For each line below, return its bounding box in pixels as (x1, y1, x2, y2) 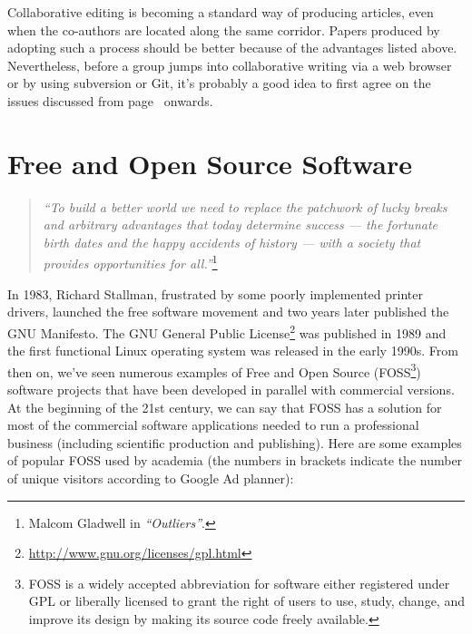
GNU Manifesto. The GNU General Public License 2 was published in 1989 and (7, 320, 447, 342)
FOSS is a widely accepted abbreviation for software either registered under (28, 573, 450, 592)
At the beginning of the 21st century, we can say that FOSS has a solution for (7, 397, 442, 416)
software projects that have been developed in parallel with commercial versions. (7, 380, 455, 398)
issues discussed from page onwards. (7, 91, 213, 110)
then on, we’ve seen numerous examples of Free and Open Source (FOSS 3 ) (7, 359, 421, 381)
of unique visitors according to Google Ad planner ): (7, 468, 294, 487)
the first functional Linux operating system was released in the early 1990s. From (7, 341, 458, 360)
